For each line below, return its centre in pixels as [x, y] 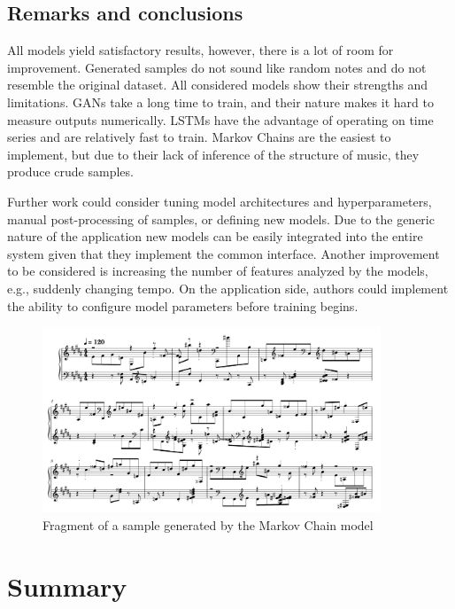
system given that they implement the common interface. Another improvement [224, 253]
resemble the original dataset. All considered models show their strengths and [218, 85]
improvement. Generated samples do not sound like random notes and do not [217, 67]
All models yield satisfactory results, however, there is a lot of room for [201, 50]
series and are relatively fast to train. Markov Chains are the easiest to [199, 137]
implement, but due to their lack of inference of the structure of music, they [213, 154]
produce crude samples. [70, 172]
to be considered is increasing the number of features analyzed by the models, [218, 271]
